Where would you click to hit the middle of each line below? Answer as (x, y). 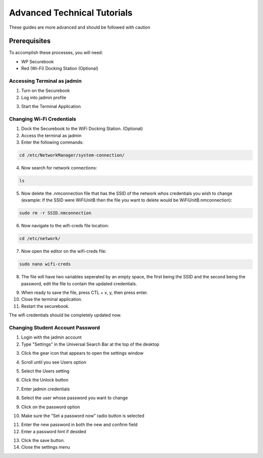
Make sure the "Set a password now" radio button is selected (83, 416)
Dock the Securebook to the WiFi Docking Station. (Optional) (82, 128)
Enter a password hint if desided (54, 431)
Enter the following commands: (52, 142)
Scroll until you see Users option (54, 362)
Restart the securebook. (45, 306)
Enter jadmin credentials (46, 389)
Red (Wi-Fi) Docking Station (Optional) (60, 69)
